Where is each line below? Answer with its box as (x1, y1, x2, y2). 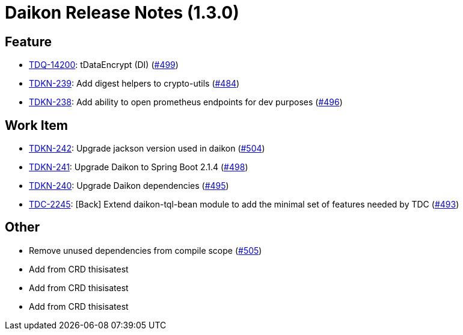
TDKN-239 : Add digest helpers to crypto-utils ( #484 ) (29, 78, 240, 89)
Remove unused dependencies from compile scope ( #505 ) (29, 245, 262, 256)
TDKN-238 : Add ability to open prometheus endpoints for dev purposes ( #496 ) (29, 97, 343, 108)
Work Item (5, 117, 69, 133)
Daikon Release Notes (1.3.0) (5, 2, 239, 23)
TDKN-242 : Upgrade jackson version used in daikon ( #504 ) (29, 143, 265, 154)
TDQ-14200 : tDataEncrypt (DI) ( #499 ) (29, 60, 179, 70)
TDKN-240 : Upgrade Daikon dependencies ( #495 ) (29, 180, 229, 191)
